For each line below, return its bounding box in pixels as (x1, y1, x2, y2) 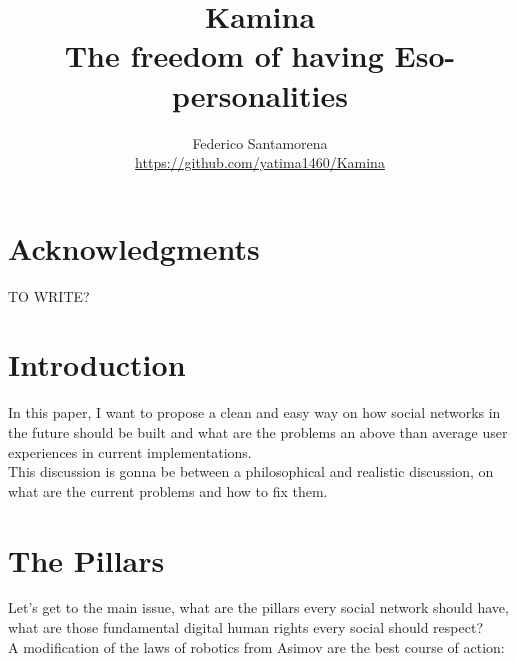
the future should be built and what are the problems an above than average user (8, 421, 508, 442)
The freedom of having (64, 35, 384, 76)
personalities (172, 74, 348, 115)
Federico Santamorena (192, 132, 328, 153)
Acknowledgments (8, 227, 260, 268)
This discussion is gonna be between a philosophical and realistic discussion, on (8, 461, 494, 482)
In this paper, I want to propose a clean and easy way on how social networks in (8, 402, 501, 423)
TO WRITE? (8, 285, 90, 306)
